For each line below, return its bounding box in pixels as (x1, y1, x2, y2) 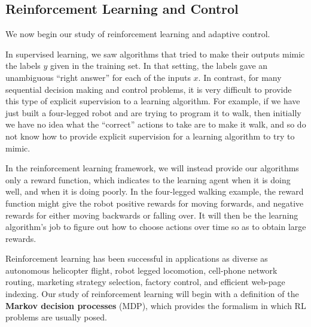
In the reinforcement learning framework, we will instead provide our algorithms (5, 162, 299, 174)
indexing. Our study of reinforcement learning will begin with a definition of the (5, 287, 299, 300)
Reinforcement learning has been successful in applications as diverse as (5, 252, 268, 265)
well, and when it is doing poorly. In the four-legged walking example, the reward (5, 185, 304, 198)
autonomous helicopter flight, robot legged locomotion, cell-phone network (5, 264, 278, 276)
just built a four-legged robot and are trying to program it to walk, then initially (5, 106, 301, 119)
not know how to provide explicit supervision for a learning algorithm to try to (5, 129, 295, 142)
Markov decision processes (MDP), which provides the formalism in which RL (5, 299, 306, 311)
